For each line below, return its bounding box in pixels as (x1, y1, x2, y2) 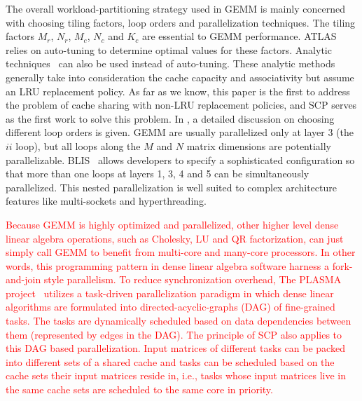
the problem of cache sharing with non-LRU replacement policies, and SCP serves (6, 97, 357, 112)
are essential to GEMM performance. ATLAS (141, 29, 337, 43)
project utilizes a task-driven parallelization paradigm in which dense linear (6, 285, 334, 300)
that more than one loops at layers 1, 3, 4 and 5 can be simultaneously (6, 166, 309, 181)
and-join (6, 272, 41, 287)
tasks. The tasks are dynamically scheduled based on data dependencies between (6, 313, 351, 328)
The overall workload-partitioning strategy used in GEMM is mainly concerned (6, 1, 345, 15)
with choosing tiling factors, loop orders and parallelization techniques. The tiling (6, 15, 356, 29)
